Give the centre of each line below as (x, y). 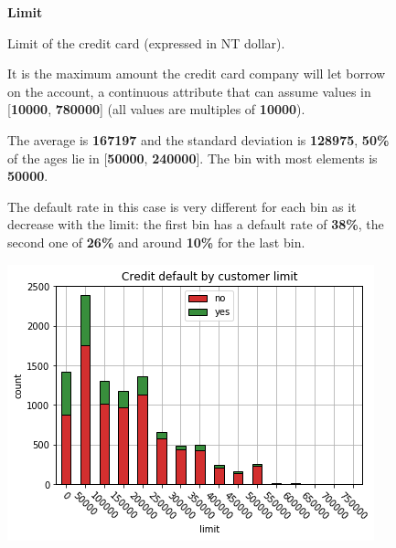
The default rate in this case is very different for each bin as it (182, 206)
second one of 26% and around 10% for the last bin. (156, 242)
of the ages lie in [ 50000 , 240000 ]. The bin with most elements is (193, 158)
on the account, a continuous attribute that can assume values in (189, 91)
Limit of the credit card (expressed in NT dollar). (146, 42)
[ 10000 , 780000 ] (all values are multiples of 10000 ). (156, 109)
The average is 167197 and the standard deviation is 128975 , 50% (198, 139)
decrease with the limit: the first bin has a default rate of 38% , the (196, 224)
